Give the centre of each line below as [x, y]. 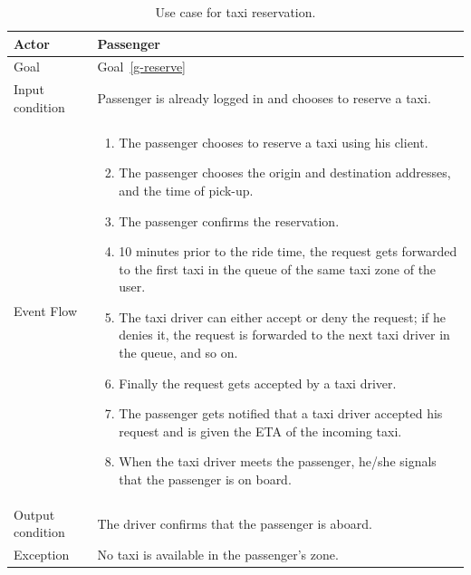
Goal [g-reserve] [141, 67]
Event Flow [45, 310]
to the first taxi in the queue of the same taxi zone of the [278, 268]
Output [34, 514]
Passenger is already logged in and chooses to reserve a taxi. [264, 98]
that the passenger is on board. [205, 479]
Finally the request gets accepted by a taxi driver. [258, 383]
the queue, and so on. [178, 353]
